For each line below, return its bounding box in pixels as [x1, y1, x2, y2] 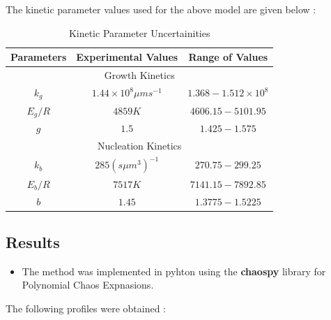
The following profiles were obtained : [6, 301, 166, 316]
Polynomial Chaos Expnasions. [22, 277, 154, 292]
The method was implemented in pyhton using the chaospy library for [22, 263, 326, 278]
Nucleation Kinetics [98, 138, 182, 153]
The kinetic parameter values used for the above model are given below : [6, 2, 316, 16]
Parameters [10, 50, 67, 64]
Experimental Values [76, 50, 178, 64]
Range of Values [188, 50, 268, 64]
